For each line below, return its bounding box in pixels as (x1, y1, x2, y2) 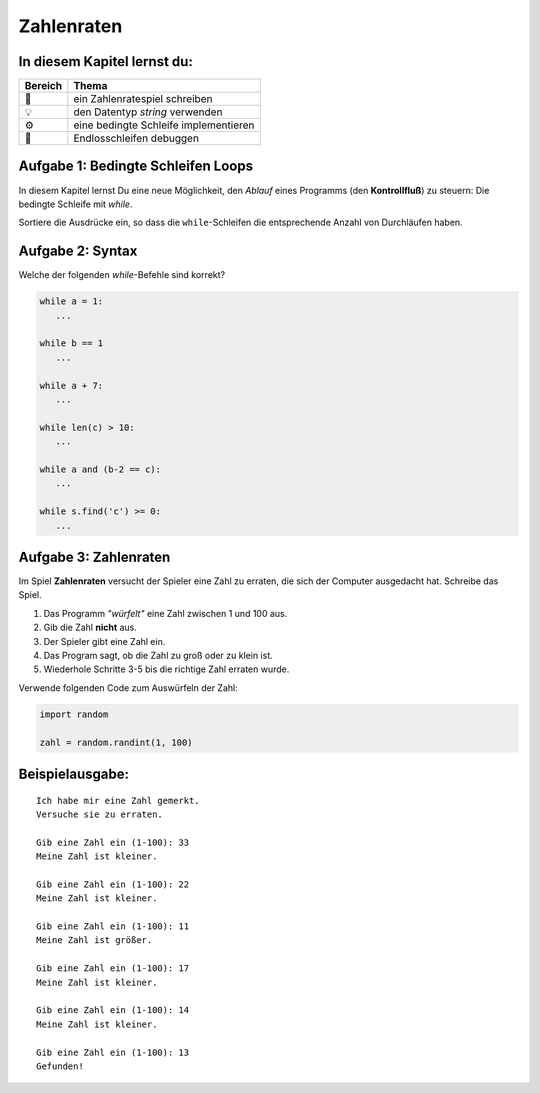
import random (39, 708, 109, 720)
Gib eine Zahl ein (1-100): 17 (36, 963, 190, 974)
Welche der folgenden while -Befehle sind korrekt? (18, 269, 225, 281)
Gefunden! (36, 1060, 84, 1072)
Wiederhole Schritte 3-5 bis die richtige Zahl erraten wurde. (43, 663, 290, 675)
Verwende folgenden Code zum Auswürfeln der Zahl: (18, 681, 239, 694)
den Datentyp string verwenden (73, 105, 223, 119)
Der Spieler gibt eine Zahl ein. (43, 635, 166, 647)
